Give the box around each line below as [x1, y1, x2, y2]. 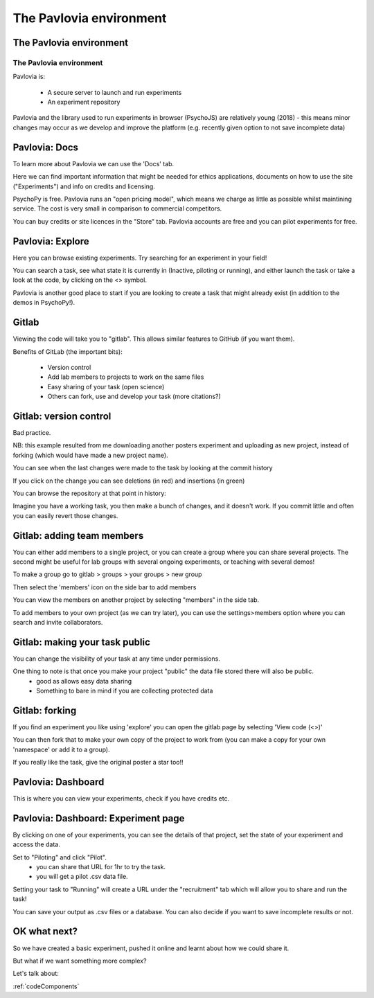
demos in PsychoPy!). [12, 298, 75, 307]
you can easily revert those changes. [12, 511, 118, 519]
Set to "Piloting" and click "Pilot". [12, 853, 107, 862]
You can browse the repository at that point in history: [12, 489, 166, 497]
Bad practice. [12, 428, 51, 436]
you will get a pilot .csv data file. [36, 873, 128, 881]
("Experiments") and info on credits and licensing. [12, 182, 155, 190]
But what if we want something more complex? [12, 956, 147, 965]
